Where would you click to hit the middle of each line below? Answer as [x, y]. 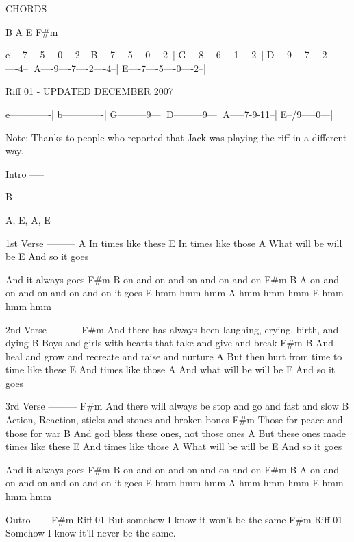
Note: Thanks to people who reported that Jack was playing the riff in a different [176, 137]
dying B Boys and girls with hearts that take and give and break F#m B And [170, 343]
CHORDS [26, 8]
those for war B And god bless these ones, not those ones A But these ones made [176, 433]
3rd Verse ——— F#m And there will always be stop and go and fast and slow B [177, 406]
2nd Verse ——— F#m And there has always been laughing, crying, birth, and [172, 329]
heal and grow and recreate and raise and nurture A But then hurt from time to [174, 356]
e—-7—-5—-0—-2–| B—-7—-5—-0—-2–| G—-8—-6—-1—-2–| [135, 55]
